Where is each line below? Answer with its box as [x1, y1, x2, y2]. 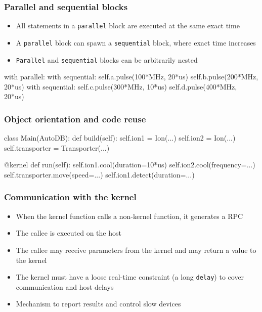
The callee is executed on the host [16, 228, 121, 238]
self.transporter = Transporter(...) [4, 142, 110, 153]
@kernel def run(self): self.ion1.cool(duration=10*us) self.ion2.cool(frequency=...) [4, 159, 255, 170]
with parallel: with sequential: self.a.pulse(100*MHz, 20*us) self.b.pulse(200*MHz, [4, 71, 258, 82]
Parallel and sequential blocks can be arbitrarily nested [16, 54, 198, 65]
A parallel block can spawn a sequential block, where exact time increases [16, 37, 256, 48]
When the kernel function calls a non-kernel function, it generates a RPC [16, 210, 243, 221]
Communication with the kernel [4, 191, 137, 203]
